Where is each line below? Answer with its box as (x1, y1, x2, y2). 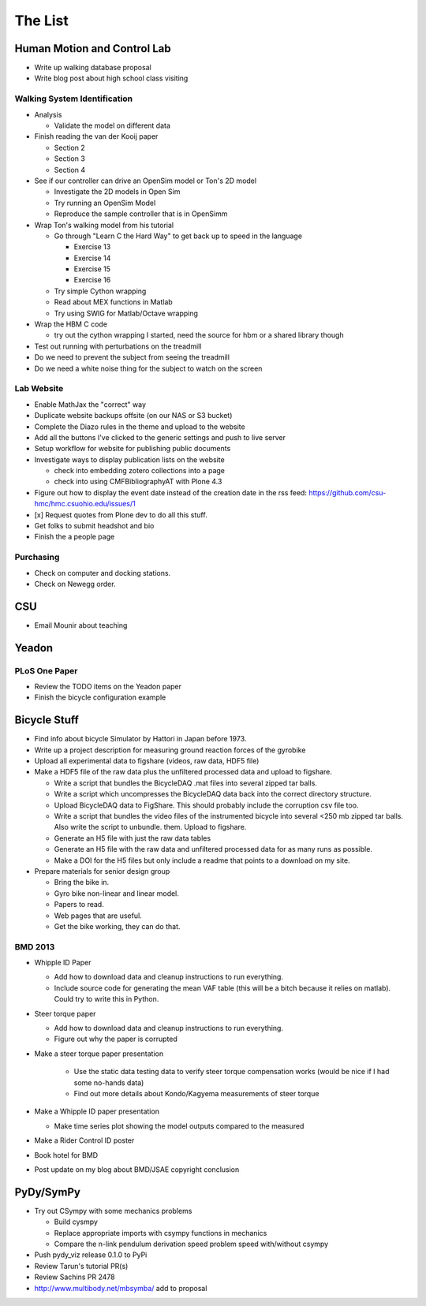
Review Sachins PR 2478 (34, 1272, 116, 1282)
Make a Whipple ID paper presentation (34, 1106, 159, 1116)
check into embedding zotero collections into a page (54, 466, 225, 476)
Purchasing (14, 552, 60, 563)
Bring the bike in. (54, 878, 110, 887)
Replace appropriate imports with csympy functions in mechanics (54, 1228, 267, 1237)
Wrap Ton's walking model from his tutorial (34, 220, 174, 229)
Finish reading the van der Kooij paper (34, 132, 159, 141)
